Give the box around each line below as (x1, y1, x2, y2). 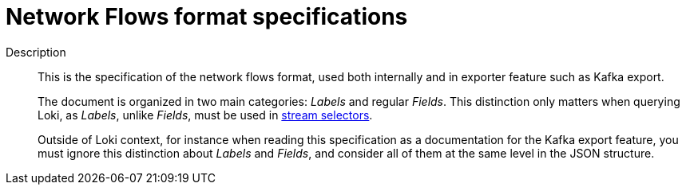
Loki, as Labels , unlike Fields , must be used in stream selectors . (38, 107, 373, 122)
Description (6, 45, 66, 59)
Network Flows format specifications (6, 3, 408, 30)
